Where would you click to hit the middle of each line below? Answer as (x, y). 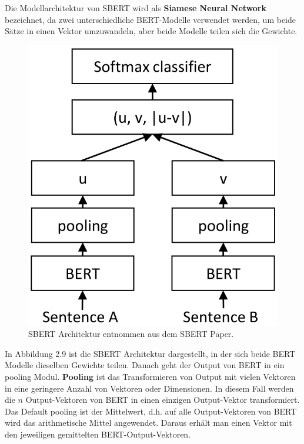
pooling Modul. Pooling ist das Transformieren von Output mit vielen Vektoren (150, 376)
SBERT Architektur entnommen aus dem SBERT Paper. (131, 334)
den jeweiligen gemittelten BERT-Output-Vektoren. (98, 434)
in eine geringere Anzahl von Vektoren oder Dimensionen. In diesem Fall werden (149, 388)
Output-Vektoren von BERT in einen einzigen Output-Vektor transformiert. (163, 400)
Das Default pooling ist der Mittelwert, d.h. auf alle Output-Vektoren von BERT (151, 411)
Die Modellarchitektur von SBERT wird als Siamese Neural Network (136, 8)
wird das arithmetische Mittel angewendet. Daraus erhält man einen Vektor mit (148, 423)
